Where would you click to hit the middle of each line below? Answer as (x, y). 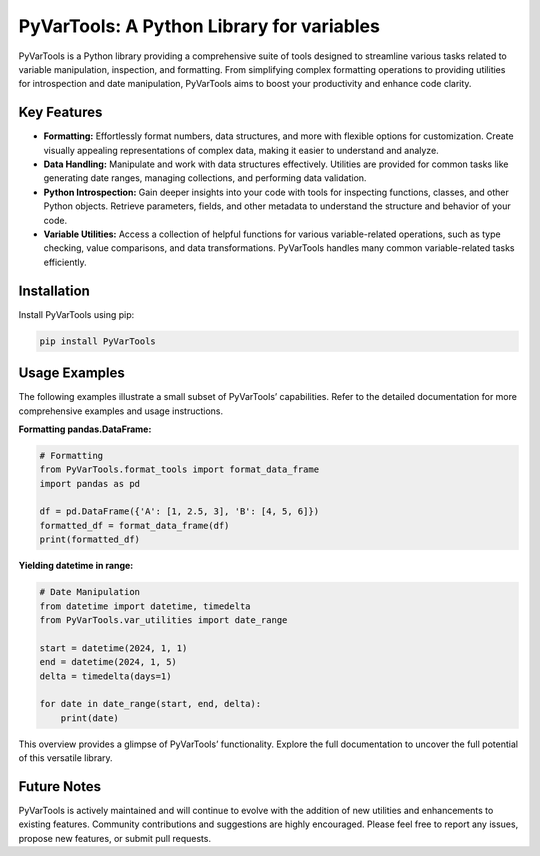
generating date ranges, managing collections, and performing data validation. (205, 178)
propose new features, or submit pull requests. (115, 838)
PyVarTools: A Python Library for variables (199, 26)
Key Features (60, 112)
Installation (54, 290)
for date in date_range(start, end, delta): (150, 704)
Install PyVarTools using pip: (76, 314)
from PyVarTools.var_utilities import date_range (163, 620)
